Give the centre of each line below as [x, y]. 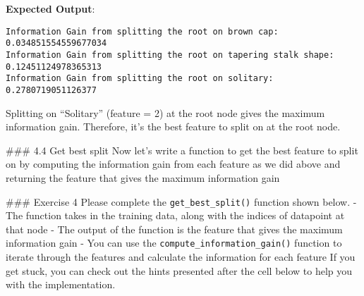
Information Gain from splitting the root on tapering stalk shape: [170, 55]
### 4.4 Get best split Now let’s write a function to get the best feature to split [182, 150]
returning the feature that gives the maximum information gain [143, 177]
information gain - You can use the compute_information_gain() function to [174, 243]
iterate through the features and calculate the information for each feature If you [181, 257]
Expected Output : [50, 8]
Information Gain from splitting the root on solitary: [140, 79]
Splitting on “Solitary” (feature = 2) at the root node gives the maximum [165, 112]
